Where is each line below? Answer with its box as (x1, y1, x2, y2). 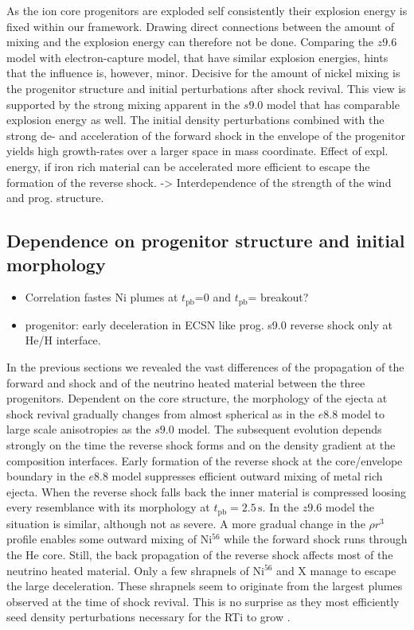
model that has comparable (266, 95, 400, 112)
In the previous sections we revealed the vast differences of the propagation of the (6, 358, 404, 375)
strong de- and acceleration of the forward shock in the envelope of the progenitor (6, 126, 405, 143)
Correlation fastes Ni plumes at (25, 289, 178, 305)
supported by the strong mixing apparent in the (6, 95, 240, 112)
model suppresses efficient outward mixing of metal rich (111, 468, 383, 484)
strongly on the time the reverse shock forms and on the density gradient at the (6, 436, 396, 453)
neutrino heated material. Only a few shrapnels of (6, 562, 249, 578)
